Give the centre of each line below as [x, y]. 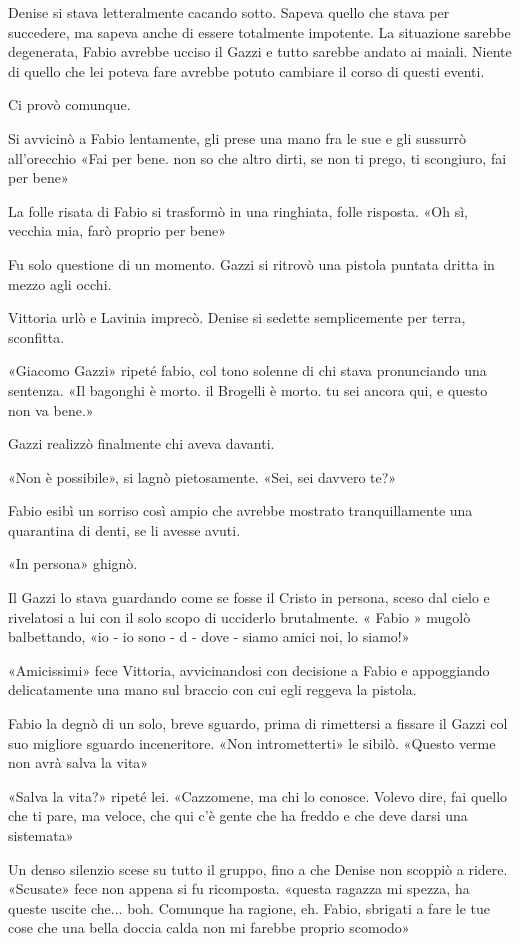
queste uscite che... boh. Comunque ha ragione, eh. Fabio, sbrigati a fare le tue [249, 907]
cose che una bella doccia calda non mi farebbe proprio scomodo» [209, 927]
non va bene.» [51, 409]
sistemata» [41, 835]
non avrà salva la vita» [78, 762]
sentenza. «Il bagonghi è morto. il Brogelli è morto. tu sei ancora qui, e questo [248, 389]
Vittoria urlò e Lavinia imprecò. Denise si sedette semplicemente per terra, [237, 317]
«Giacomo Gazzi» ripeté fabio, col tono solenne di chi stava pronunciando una [247, 370]
